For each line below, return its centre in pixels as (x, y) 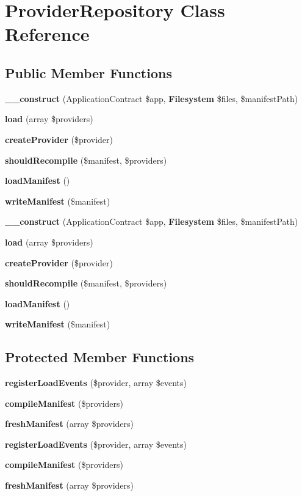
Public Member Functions (88, 72)
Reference (47, 34)
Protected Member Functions (100, 357)
